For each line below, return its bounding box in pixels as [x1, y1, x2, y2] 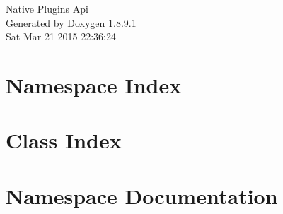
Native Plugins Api [6, 1, 88, 16]
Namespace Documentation [6, 181, 278, 210]
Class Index [6, 126, 122, 155]
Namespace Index [6, 70, 182, 99]
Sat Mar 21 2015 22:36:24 [6, 29, 116, 44]
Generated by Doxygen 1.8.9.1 [6, 15, 137, 30]
